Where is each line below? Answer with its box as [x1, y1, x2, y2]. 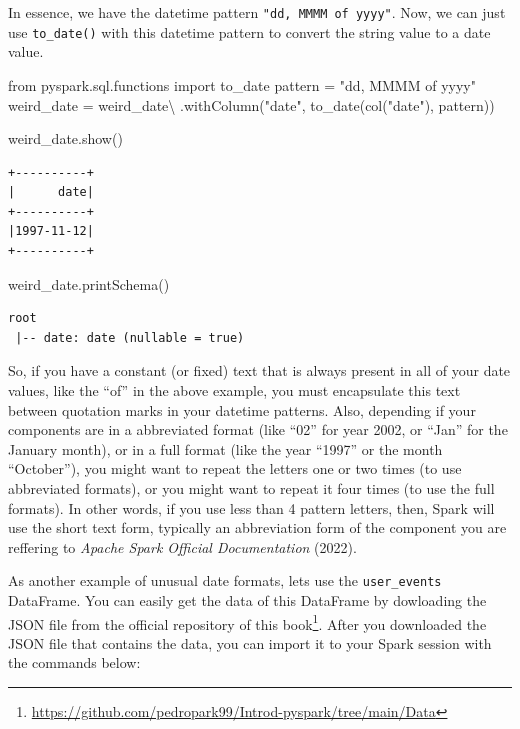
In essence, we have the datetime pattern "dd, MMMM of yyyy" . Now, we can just [8, 2, 506, 22]
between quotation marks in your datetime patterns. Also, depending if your [8, 399, 476, 420]
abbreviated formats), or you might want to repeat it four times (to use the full [8, 478, 495, 498]
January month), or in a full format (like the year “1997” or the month [8, 438, 443, 459]
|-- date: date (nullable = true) [15, 330, 245, 345]
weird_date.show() [8, 128, 123, 149]
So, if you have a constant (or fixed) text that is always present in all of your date [8, 360, 511, 381]
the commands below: [8, 652, 141, 673]
